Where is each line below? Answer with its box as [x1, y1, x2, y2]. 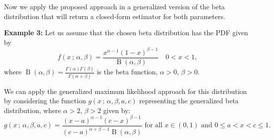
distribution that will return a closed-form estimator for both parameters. [4, 11, 225, 21]
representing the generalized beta [139, 95, 239, 106]
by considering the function [4, 95, 86, 106]
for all [144, 122, 163, 129]
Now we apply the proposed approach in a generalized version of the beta [4, 1, 225, 11]
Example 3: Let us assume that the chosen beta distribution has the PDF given [4, 27, 248, 38]
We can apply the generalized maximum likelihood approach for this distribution [4, 86, 247, 96]
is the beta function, [97, 67, 158, 77]
